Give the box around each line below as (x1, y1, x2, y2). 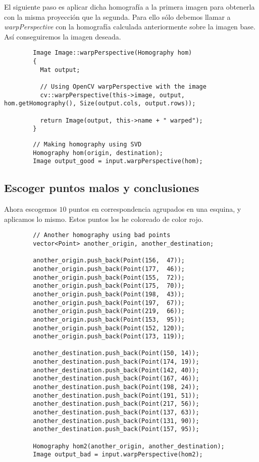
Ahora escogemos (4, 204, 57, 214)
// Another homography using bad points (33, 232, 171, 239)
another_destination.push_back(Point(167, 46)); (33, 375, 199, 382)
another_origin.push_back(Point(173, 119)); (33, 333, 185, 340)
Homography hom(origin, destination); (33, 149, 163, 157)
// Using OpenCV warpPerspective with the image (40, 83, 206, 90)
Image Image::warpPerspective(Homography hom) (33, 49, 192, 57)
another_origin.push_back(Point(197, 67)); (33, 299, 185, 306)
